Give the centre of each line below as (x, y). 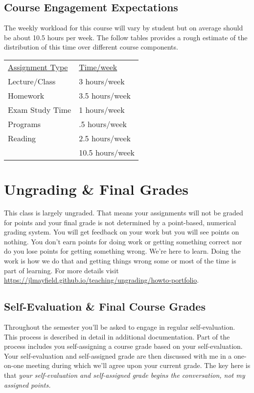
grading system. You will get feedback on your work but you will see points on (122, 232)
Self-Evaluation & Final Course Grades (105, 306)
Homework (26, 95)
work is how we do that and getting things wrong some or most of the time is (120, 261)
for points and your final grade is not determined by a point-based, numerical (120, 222)
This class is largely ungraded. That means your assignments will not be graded (124, 213)
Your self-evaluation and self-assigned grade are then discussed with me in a (118, 355)
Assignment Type (38, 67)
